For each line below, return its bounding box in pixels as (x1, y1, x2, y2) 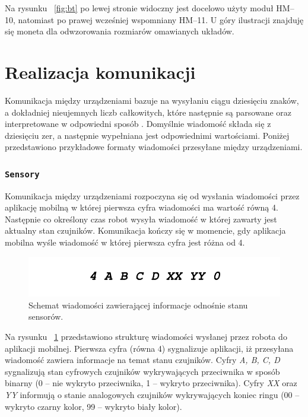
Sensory (5, 169, 40, 179)
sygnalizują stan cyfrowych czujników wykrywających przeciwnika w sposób (5, 365, 280, 377)
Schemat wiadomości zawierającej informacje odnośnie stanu (28, 298, 248, 311)
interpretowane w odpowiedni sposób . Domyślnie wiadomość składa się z (5, 117, 271, 130)
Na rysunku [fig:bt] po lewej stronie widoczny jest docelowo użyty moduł (5, 2, 274, 14)
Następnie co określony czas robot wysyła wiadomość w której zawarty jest (5, 212, 277, 225)
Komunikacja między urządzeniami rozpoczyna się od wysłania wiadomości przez (5, 189, 300, 202)
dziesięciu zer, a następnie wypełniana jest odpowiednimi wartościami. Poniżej (5, 129, 290, 141)
